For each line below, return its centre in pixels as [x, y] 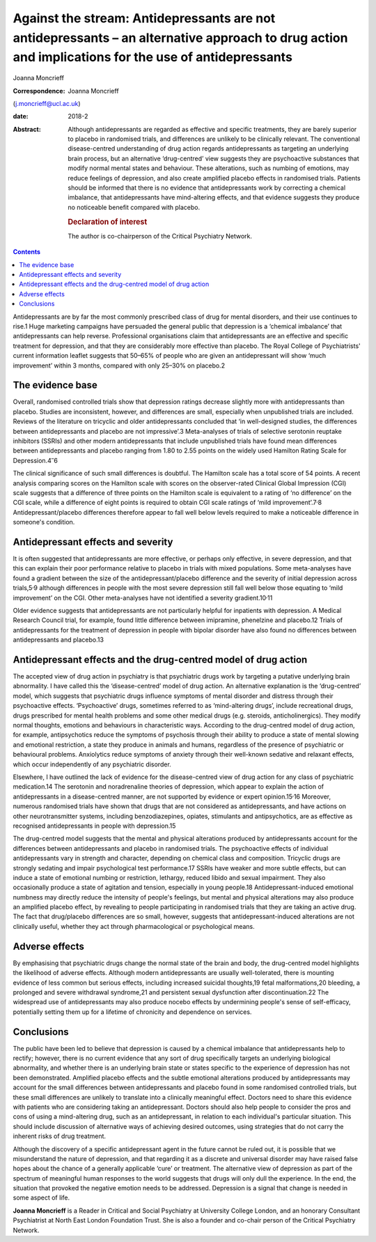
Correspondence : [39, 91]
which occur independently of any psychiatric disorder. [92, 764]
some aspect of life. [41, 1198]
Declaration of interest [108, 222]
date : [21, 116]
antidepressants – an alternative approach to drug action [180, 38]
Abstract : [27, 129]
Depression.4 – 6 [36, 460]
